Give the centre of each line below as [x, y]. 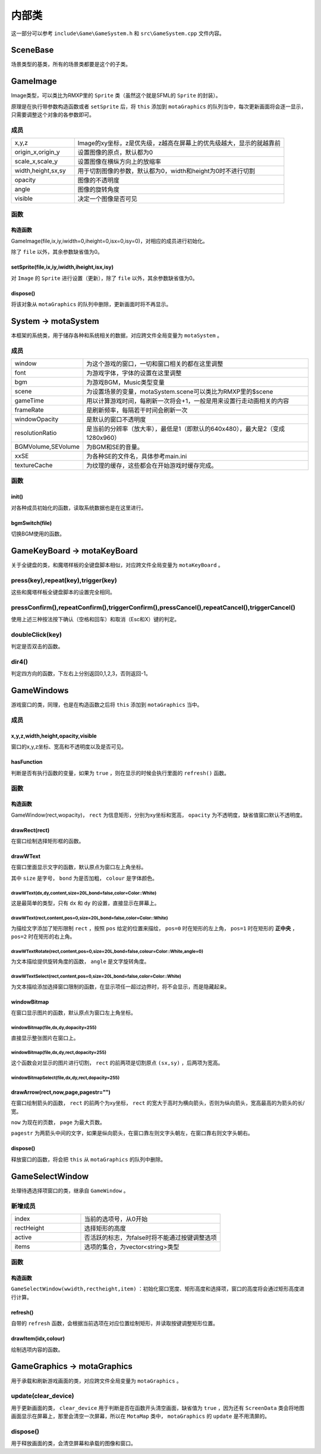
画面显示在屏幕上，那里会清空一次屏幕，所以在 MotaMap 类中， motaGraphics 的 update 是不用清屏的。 [141, 1416]
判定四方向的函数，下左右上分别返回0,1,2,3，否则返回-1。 [81, 674]
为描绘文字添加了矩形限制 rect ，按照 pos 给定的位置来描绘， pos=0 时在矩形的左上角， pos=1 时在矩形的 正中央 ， [154, 928]
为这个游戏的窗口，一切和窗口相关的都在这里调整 [155, 364]
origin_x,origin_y [37, 152]
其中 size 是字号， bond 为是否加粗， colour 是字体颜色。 [84, 878]
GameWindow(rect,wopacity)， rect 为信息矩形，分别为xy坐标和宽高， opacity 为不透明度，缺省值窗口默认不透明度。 [158, 815]
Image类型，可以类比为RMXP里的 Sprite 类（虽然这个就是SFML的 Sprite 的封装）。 [116, 96]
